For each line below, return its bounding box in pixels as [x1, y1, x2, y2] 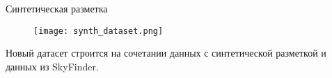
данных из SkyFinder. [6, 59, 99, 73]
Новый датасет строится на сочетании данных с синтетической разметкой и [6, 46, 326, 60]
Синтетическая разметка [6, 1, 108, 15]
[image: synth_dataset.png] [33, 26, 164, 36]
